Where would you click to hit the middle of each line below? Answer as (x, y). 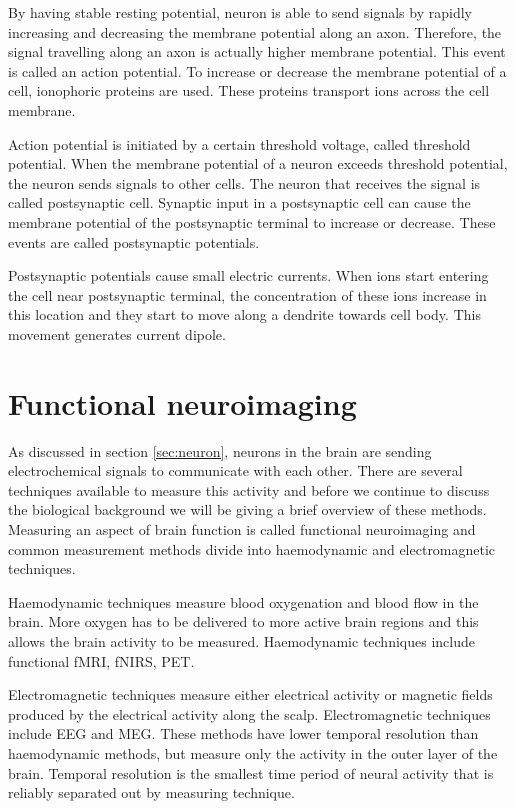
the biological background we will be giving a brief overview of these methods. (247, 509)
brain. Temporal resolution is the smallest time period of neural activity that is (251, 772)
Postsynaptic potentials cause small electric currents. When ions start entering (248, 275)
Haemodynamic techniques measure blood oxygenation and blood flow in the (243, 601)
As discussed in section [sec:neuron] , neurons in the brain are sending (220, 450)
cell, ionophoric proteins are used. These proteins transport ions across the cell (249, 90)
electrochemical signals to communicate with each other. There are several (235, 470)
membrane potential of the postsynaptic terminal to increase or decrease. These (252, 221)
